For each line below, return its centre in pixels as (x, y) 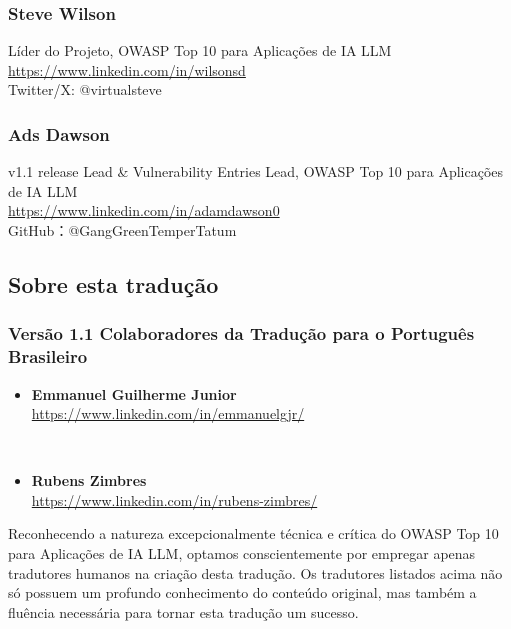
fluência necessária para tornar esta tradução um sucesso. (183, 611)
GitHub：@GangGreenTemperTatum (122, 230)
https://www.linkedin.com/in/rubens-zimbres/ (174, 499)
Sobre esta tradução (113, 283)
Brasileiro (48, 356)
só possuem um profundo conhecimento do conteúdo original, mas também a (242, 592)
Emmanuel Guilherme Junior (134, 393)
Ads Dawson (59, 133)
